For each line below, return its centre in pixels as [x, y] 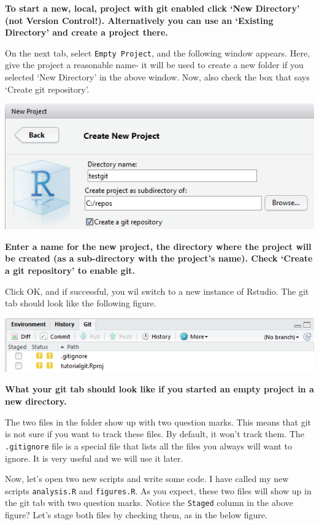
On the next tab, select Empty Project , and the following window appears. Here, [157, 52]
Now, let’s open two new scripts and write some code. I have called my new [147, 479]
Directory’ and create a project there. [86, 32]
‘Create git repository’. [47, 89]
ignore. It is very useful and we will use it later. [94, 458]
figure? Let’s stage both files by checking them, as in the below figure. [136, 515]
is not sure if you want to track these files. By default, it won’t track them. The [155, 434]
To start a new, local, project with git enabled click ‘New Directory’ [152, 8]
